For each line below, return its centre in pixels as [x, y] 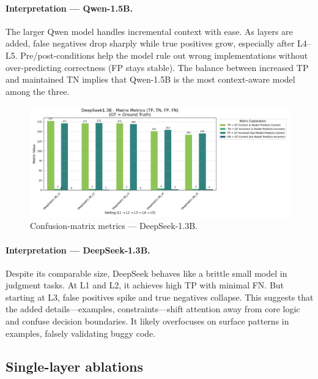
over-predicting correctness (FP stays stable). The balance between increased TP [157, 67]
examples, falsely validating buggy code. [81, 333]
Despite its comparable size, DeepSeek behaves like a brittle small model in [146, 273]
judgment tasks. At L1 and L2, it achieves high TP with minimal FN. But [145, 285]
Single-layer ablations [75, 366]
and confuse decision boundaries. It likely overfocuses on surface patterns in [147, 321]
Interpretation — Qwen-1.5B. [69, 8]
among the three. [38, 91]
